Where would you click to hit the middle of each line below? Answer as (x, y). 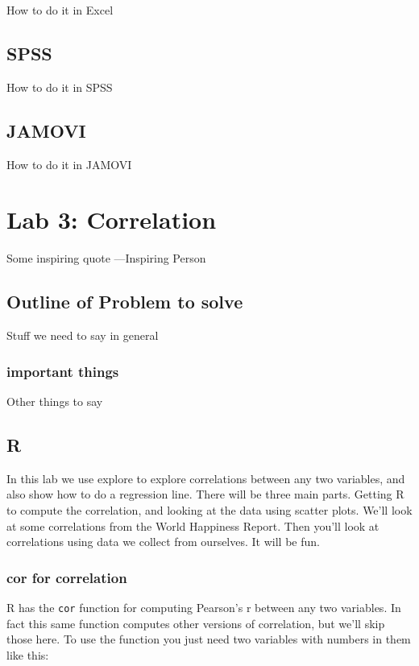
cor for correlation (67, 577)
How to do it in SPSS (60, 87)
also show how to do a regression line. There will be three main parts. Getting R (205, 494)
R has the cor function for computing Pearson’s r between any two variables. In (204, 607)
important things (63, 371)
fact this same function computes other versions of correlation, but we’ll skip (196, 623)
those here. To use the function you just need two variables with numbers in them (209, 639)
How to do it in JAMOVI (69, 164)
